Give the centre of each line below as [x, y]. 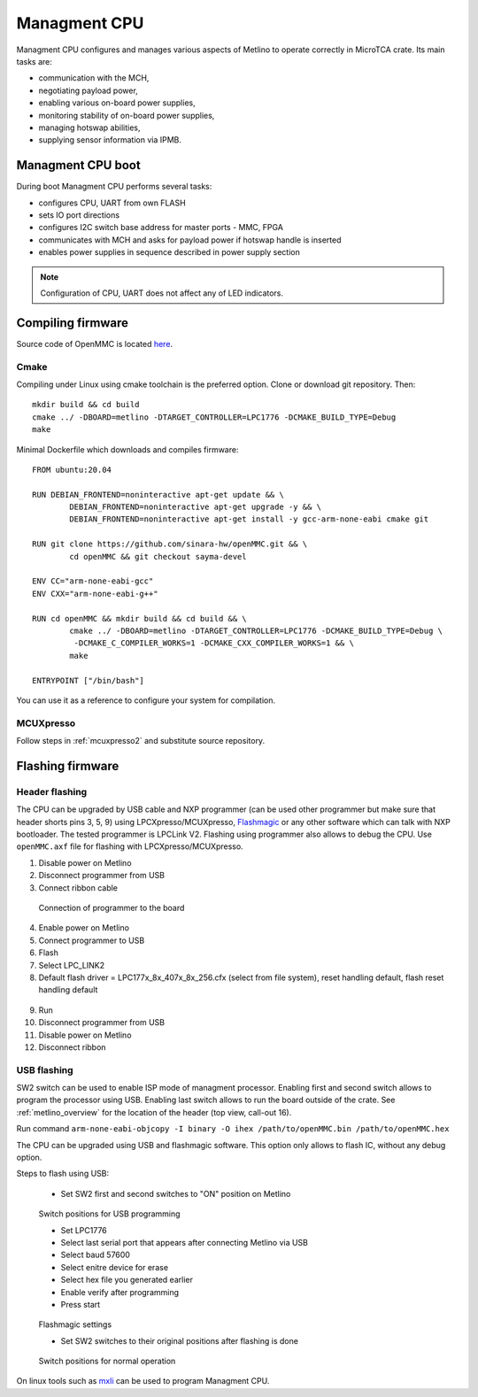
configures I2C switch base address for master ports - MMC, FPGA [161, 228]
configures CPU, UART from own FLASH [112, 203]
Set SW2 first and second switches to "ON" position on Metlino [176, 1193]
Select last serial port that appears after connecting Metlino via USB [185, 1242]
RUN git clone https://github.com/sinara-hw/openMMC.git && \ [170, 544]
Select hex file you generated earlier [127, 1280]
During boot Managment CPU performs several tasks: [114, 187]
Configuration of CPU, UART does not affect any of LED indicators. [162, 293]
